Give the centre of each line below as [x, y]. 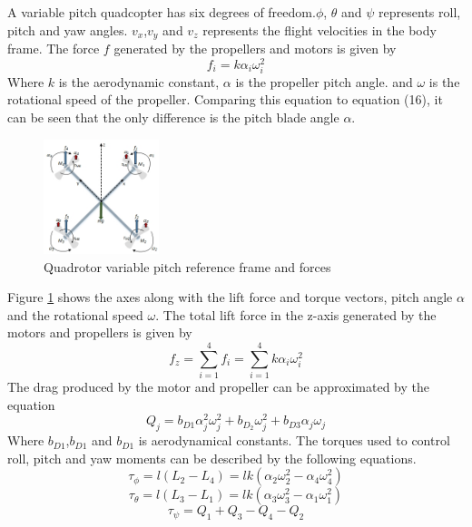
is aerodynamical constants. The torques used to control [294, 440]
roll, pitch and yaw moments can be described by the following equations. [212, 458]
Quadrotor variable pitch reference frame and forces [187, 266]
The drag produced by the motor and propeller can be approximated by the [218, 387]
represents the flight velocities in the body [320, 29]
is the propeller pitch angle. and [324, 81]
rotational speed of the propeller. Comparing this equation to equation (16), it [225, 99]
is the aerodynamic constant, [139, 81]
